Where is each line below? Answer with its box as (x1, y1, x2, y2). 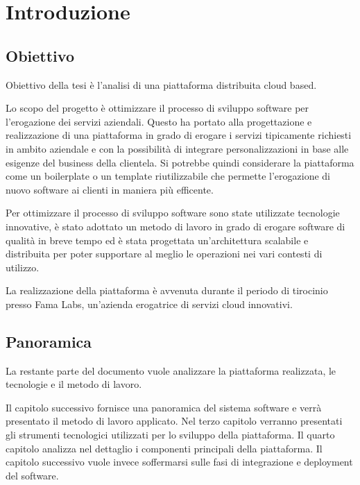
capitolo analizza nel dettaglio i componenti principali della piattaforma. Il (6, 441, 323, 455)
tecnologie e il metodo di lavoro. (6, 377, 142, 391)
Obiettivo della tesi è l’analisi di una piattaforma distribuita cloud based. (6, 77, 317, 92)
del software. (6, 468, 59, 482)
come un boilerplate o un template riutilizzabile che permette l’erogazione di (6, 169, 330, 183)
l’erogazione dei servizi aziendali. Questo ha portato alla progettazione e (6, 114, 312, 128)
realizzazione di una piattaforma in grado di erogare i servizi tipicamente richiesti (6, 128, 352, 142)
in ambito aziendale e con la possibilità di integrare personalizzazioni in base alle (6, 141, 349, 155)
